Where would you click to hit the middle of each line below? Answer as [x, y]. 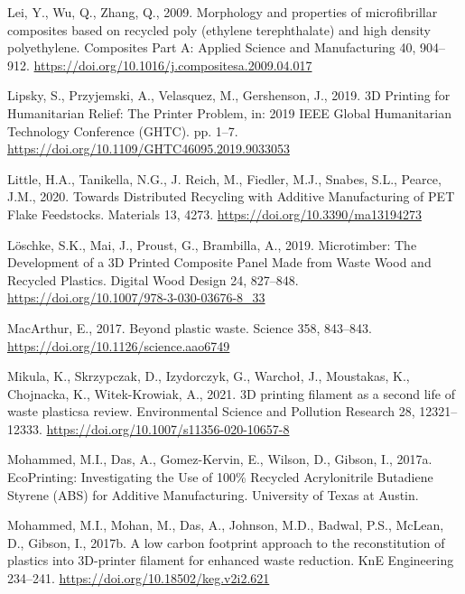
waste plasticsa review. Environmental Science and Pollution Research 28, [211, 411]
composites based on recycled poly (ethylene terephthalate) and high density [219, 29]
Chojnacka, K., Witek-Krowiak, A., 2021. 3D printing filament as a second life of [231, 393]
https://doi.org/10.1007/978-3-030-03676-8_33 [136, 297]
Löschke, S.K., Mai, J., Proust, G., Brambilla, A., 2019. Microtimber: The [212, 244]
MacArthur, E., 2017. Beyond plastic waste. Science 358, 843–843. [190, 327]
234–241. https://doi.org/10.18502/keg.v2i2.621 [139, 578]
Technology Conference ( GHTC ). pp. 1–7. [123, 130]
